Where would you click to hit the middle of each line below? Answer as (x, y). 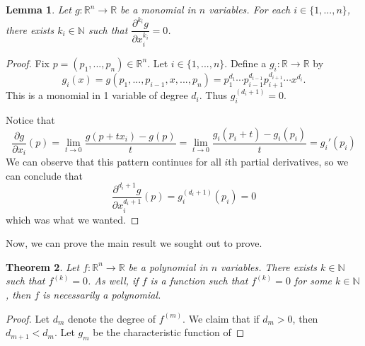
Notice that (30, 119)
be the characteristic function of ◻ (169, 332)
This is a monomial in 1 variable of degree (97, 95)
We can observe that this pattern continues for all (114, 162)
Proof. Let (28, 318)
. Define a (245, 63)
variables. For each (250, 9)
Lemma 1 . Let (39, 9)
